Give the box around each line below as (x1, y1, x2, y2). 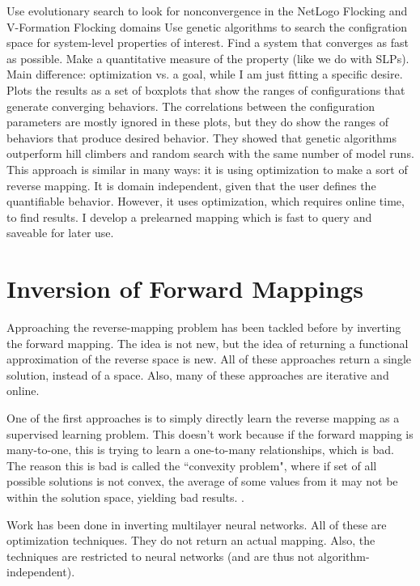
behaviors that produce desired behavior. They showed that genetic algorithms (6, 129, 397, 146)
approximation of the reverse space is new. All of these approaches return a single (6, 350, 411, 367)
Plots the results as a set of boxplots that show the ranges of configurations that (6, 81, 405, 98)
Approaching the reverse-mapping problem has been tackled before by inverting (6, 319, 401, 336)
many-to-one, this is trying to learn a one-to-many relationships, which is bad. (6, 441, 394, 458)
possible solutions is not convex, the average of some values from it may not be (6, 473, 398, 490)
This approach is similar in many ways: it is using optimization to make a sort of (6, 160, 408, 177)
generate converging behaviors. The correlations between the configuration (6, 97, 375, 114)
